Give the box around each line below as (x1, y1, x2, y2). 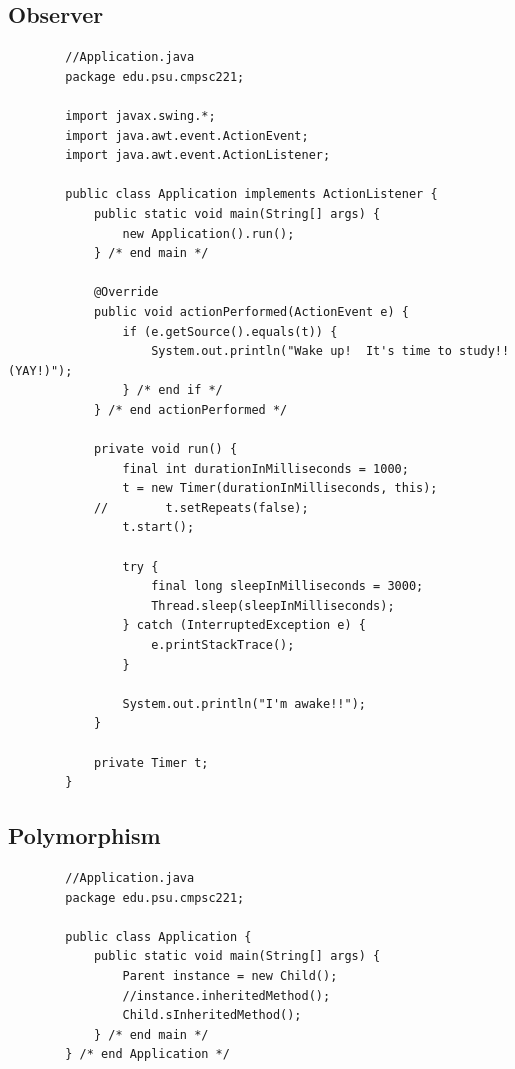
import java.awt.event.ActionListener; (65, 148, 331, 163)
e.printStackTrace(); (151, 638, 295, 653)
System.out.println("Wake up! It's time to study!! (151, 344, 510, 359)
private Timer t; (93, 755, 209, 770)
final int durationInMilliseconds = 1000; (122, 461, 409, 476)
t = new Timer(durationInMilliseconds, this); (122, 481, 438, 496)
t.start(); (122, 520, 195, 535)
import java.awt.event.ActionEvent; (65, 128, 309, 143)
